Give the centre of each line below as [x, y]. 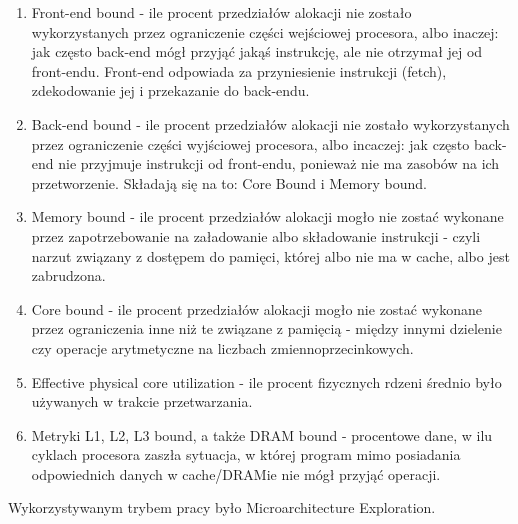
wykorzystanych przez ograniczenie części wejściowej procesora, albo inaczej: [265, 31]
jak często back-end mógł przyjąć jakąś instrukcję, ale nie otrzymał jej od [257, 51]
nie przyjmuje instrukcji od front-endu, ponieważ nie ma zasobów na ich [279, 163]
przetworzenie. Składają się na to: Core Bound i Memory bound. [229, 182]
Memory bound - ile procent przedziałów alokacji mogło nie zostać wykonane [267, 216]
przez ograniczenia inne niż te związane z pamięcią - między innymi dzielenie [266, 328]
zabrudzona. [68, 275]
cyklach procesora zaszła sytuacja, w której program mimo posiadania [246, 454]
